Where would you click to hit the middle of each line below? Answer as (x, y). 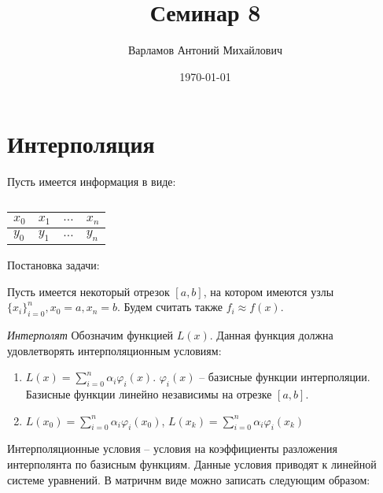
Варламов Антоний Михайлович (205, 50)
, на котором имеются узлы (269, 291)
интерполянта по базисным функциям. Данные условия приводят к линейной (192, 463)
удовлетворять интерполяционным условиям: (114, 350)
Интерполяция (81, 144)
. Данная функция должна (271, 334)
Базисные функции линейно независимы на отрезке (149, 393)
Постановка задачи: (53, 264)
